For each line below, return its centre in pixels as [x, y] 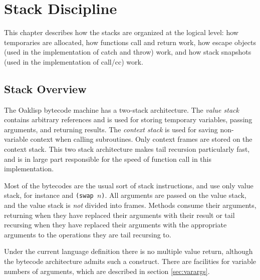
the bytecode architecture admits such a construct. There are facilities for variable [130, 261]
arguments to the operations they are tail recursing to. [88, 234]
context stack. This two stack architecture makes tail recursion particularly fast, [127, 149]
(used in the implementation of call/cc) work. [74, 61]
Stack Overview [45, 88]
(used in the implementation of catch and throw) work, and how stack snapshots [128, 52]
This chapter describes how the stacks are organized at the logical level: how [121, 32]
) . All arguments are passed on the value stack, [174, 195]
